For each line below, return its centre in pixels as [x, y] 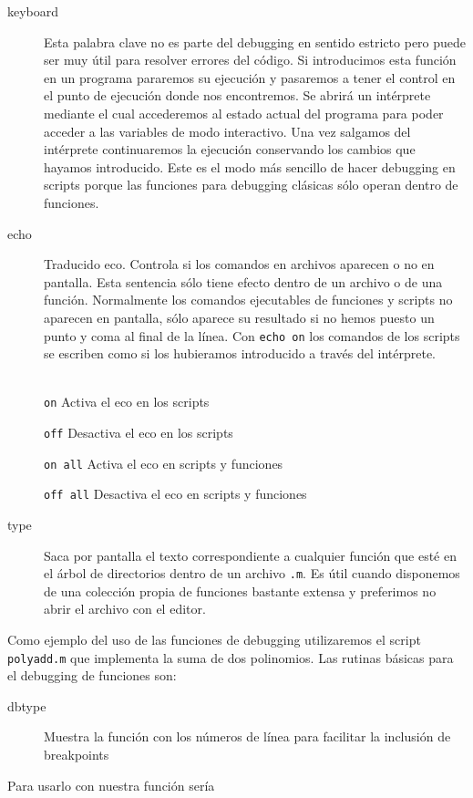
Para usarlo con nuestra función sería [111, 785]
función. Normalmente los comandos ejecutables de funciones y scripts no [248, 300]
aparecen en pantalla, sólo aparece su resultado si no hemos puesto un [239, 317]
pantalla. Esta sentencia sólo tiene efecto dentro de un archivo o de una [243, 281]
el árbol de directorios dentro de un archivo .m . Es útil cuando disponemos [252, 573]
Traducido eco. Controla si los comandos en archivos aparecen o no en [239, 264]
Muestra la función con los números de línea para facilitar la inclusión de [247, 736]
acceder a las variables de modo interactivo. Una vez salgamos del [227, 131]
